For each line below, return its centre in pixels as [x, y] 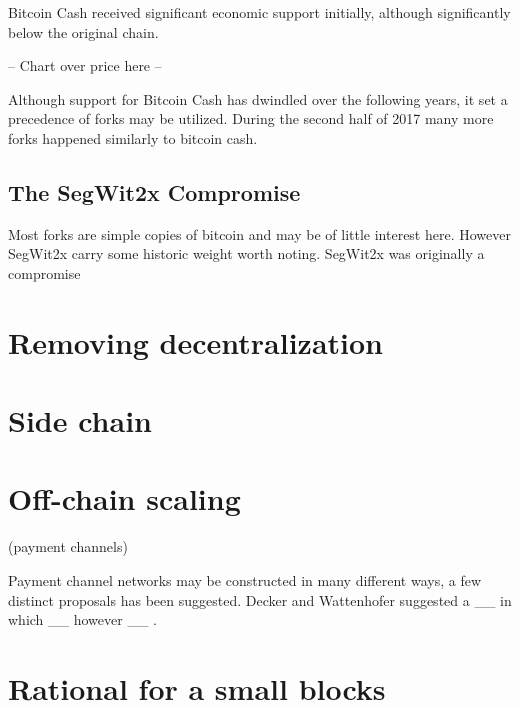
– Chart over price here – [85, 65]
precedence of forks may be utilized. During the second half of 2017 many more [251, 118]
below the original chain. [83, 31]
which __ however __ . [82, 619]
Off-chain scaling [124, 498]
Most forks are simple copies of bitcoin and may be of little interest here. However [259, 233]
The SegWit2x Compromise [154, 191]
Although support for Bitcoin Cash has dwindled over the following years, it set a [258, 98]
